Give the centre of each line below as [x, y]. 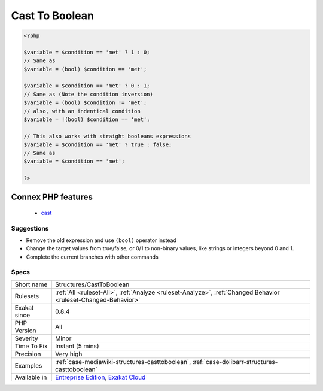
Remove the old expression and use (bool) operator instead [101, 240]
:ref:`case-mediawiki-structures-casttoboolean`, [123, 362]
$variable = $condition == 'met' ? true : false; [98, 145]
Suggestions [30, 228]
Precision [28, 354]
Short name [31, 284]
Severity [26, 338]
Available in [31, 377]
